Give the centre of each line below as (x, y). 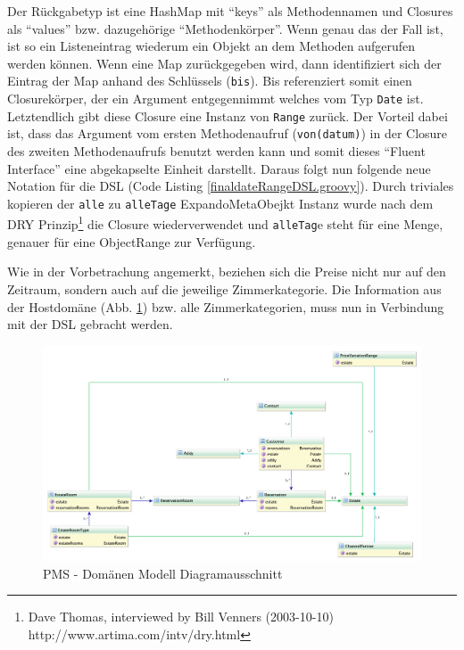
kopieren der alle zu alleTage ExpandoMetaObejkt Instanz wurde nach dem (220, 203)
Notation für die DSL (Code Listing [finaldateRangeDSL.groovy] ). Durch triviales (231, 186)
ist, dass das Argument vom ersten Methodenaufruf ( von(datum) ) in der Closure (228, 133)
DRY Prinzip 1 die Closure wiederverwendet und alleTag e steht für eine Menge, (225, 223)
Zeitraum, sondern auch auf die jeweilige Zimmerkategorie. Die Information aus (224, 288)
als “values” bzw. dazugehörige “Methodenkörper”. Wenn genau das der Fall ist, (225, 28)
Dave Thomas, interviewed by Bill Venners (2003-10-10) (181, 617)
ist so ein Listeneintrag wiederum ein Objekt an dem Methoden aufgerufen (211, 46)
